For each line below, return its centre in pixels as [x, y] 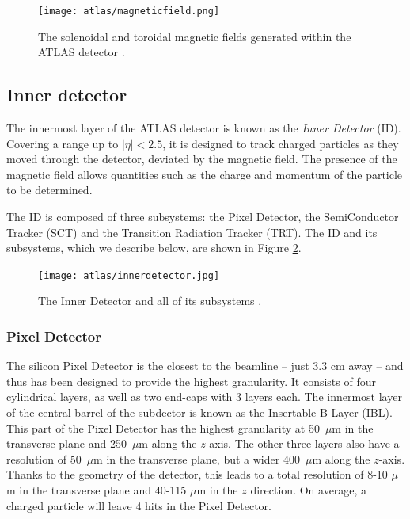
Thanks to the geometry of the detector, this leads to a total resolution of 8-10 [197, 474]
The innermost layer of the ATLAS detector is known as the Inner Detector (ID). [204, 128]
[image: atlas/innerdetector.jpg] [129, 275]
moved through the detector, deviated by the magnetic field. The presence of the [202, 159]
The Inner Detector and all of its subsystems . [150, 301]
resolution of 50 [44, 458]
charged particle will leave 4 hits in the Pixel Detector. [139, 505]
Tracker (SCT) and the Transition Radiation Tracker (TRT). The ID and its [192, 232]
